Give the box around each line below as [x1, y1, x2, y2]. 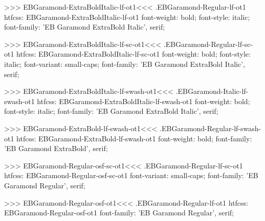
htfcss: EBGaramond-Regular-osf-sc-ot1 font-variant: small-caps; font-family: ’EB [4, 170, 258, 181]
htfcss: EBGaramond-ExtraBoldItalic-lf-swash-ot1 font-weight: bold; [37, 95, 250, 106]
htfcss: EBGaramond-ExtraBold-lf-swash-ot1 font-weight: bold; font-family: [16, 133, 252, 143]
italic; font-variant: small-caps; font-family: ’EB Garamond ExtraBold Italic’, [4, 58, 245, 69]
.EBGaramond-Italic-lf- [175, 86, 249, 96]
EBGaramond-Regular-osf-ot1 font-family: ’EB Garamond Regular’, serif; [4, 207, 234, 218]
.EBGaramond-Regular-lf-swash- [160, 122, 261, 133]
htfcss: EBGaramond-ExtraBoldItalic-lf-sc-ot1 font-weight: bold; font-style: [16, 48, 251, 59]
